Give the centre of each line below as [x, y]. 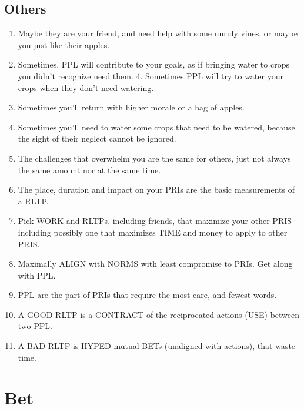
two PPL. [35, 326]
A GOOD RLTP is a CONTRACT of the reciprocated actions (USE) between [159, 314]
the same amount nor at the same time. [89, 170]
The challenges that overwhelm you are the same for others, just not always [154, 158]
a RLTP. [33, 201]
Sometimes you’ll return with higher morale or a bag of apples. [131, 107]
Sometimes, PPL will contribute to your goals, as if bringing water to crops [153, 64]
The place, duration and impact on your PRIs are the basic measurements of [156, 190]
